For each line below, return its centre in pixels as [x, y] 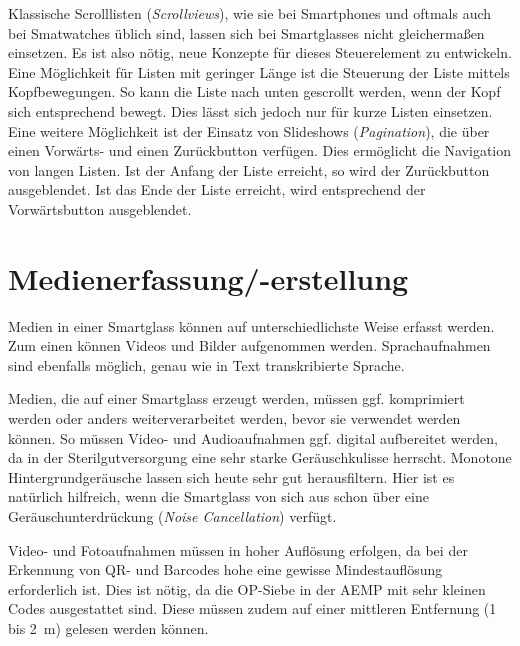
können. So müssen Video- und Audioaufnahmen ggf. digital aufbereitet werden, [253, 437]
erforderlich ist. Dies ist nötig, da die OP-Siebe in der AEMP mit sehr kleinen [247, 588]
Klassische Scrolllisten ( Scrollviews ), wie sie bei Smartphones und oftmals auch [250, 13]
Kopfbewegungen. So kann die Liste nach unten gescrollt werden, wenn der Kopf [254, 91]
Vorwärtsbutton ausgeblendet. [100, 208]
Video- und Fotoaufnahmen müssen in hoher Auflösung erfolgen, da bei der [238, 549]
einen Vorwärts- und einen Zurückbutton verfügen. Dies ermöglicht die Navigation [260, 150]
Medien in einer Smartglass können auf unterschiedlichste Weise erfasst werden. [251, 325]
